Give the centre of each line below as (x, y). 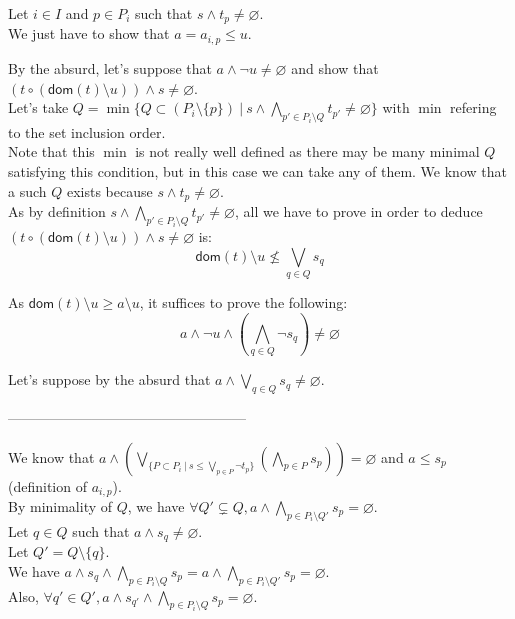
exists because (109, 190)
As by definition (57, 211)
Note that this (51, 151)
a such (27, 190)
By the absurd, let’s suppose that (110, 67)
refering (473, 107)
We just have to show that (89, 33)
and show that (335, 67)
